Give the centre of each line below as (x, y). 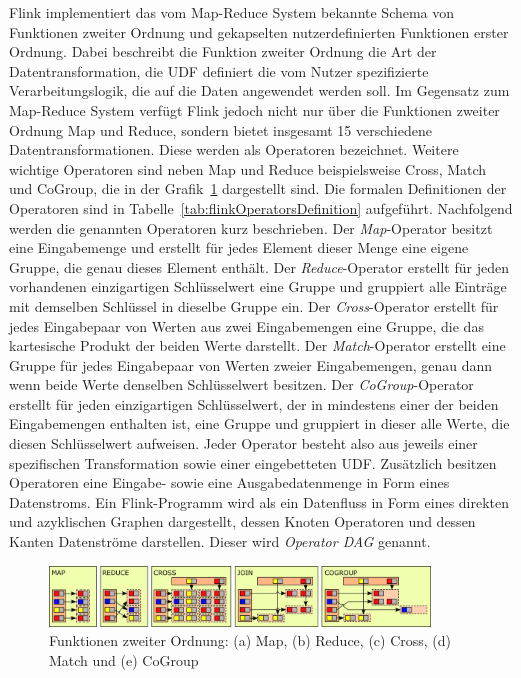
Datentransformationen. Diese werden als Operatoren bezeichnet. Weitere (234, 149)
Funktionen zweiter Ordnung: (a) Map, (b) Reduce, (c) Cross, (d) (250, 640)
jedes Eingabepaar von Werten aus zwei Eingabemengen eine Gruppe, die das (246, 325)
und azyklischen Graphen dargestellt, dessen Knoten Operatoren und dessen (242, 521)
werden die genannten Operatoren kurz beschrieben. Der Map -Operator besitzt (251, 227)
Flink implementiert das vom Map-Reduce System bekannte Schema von (232, 12)
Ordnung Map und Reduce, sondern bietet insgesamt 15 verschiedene (220, 129)
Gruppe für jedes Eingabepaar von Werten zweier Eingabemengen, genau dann (251, 364)
